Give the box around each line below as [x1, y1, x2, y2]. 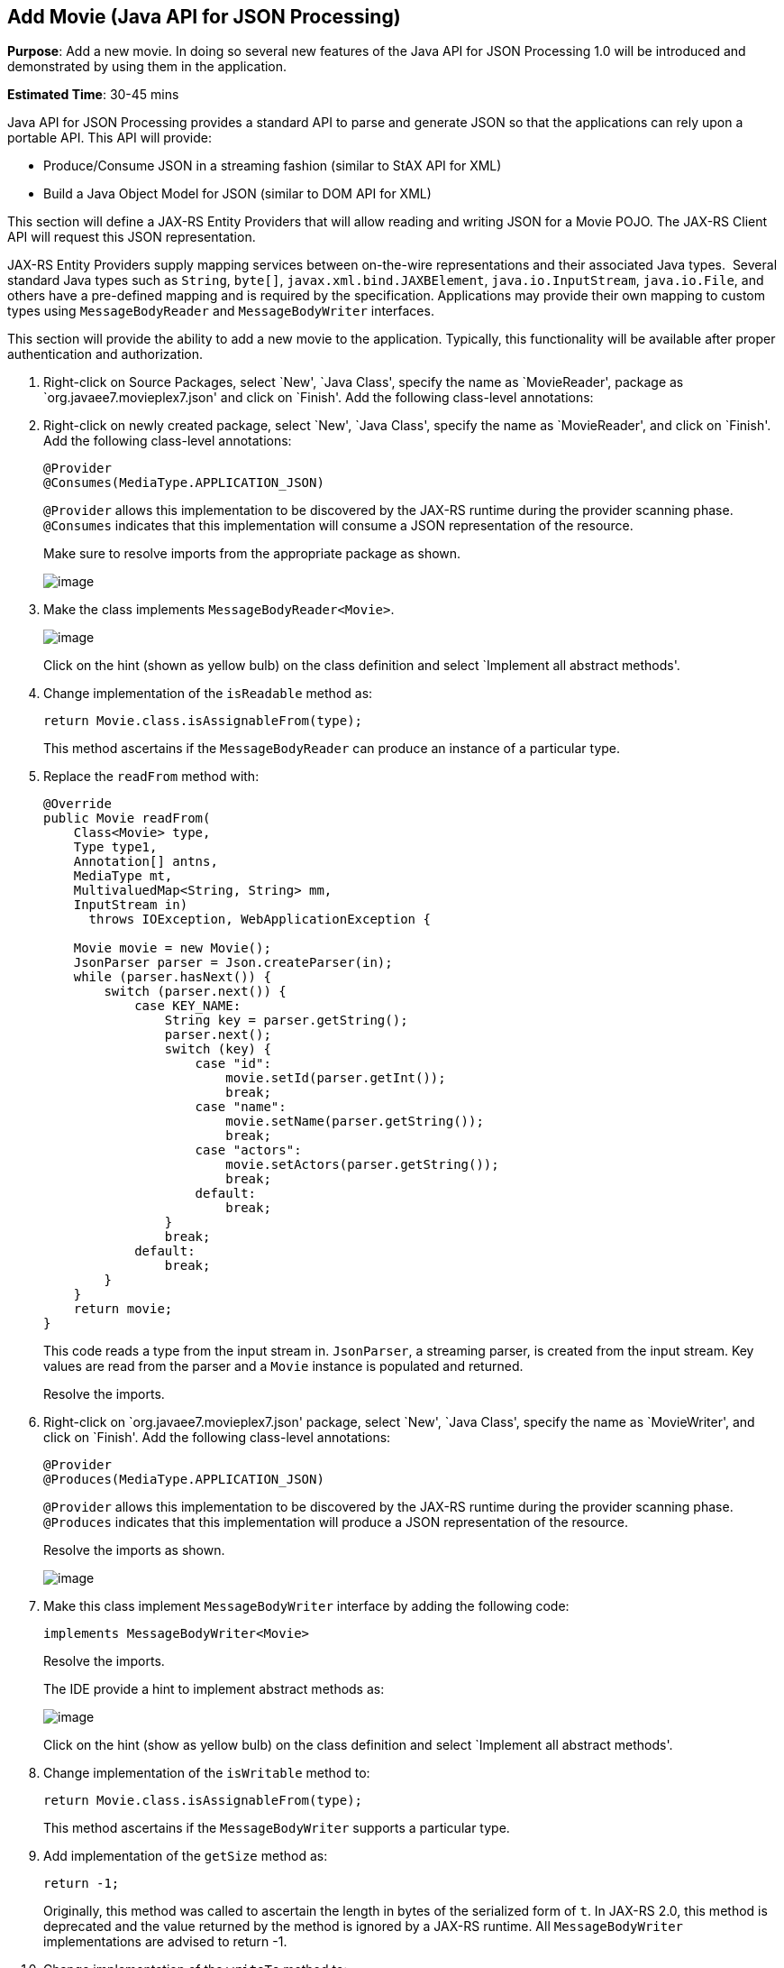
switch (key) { [164, 1042, 271, 1057]
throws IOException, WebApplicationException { [88, 912, 431, 927]
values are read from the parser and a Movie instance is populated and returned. [43, 1358, 524, 1375]
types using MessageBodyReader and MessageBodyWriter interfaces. [7, 303, 434, 319]
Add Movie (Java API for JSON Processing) [7, 5, 401, 28]
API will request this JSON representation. [7, 229, 256, 245]
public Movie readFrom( [43, 811, 211, 826]
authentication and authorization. [7, 346, 204, 363]
